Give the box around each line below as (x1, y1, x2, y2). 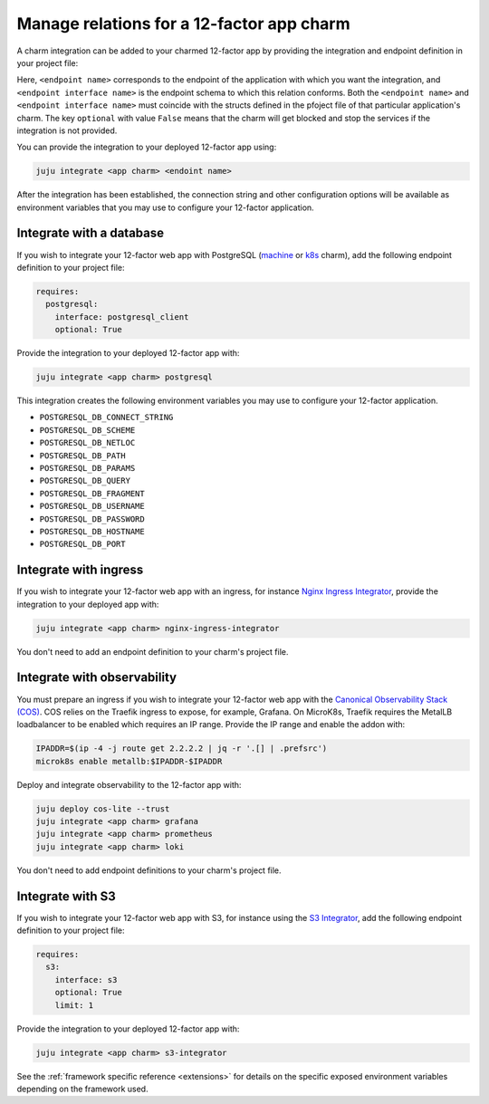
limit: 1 (54, 1000, 94, 1010)
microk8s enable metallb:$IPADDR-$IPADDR (35, 756, 223, 766)
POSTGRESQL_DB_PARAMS (39, 463, 136, 473)
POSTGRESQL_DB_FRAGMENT (39, 488, 145, 498)
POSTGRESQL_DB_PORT (39, 539, 126, 550)
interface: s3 (54, 974, 118, 984)
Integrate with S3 (16, 888, 117, 904)
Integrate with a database (16, 226, 165, 241)
